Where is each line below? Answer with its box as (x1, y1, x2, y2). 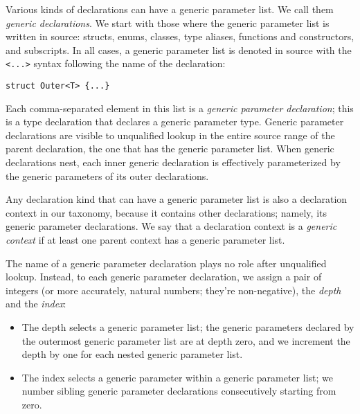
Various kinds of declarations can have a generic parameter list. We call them (6, 2, 334, 16)
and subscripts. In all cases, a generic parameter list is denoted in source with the (6, 42, 352, 57)
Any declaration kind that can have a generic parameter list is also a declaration (6, 192, 348, 206)
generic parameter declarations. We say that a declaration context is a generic (6, 219, 337, 233)
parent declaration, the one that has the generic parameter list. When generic (6, 141, 334, 156)
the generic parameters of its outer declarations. (6, 168, 209, 183)
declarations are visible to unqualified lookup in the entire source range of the (6, 127, 335, 142)
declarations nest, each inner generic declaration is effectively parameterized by (6, 155, 341, 170)
